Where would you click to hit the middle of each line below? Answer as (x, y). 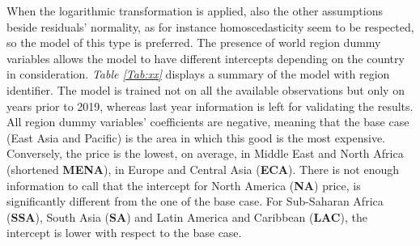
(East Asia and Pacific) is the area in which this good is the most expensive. (196, 137)
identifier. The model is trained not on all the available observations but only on (206, 89)
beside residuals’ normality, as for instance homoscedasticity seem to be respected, (210, 26)
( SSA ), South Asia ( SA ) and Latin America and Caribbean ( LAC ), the (187, 216)
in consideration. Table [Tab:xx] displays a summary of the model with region (198, 74)
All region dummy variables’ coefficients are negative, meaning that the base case (208, 122)
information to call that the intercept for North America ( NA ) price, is (184, 185)
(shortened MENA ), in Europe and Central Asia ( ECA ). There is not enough (203, 169)
